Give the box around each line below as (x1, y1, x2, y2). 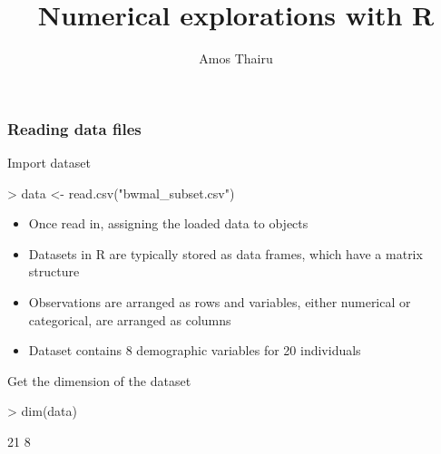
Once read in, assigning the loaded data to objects (28, 214, 309, 233)
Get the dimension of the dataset (7, 371, 191, 390)
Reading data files (7, 117, 142, 140)
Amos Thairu (199, 49, 273, 68)
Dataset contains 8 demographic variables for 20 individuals (28, 341, 361, 360)
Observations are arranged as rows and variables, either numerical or (28, 292, 411, 311)
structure (28, 262, 80, 281)
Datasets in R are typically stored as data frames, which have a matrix (28, 244, 423, 263)
